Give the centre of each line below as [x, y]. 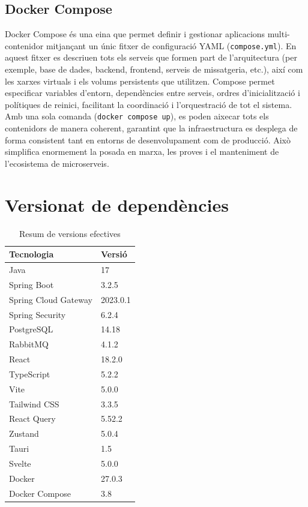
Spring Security [38, 314]
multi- [279, 34]
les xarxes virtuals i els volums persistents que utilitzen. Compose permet [140, 81]
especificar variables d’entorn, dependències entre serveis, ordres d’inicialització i [152, 93]
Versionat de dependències [117, 204]
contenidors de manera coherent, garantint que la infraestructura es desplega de [151, 128]
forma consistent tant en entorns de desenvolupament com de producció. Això [148, 139]
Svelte [20, 463]
